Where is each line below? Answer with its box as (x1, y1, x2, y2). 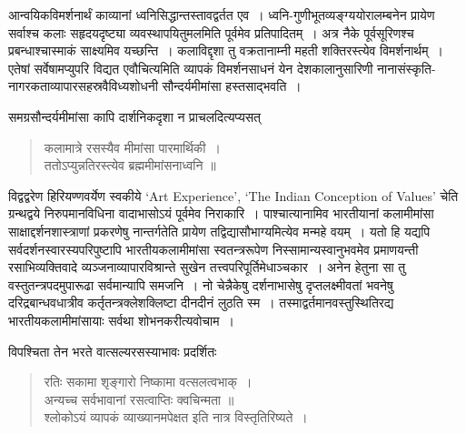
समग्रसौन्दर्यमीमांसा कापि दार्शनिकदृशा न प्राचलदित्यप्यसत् (8, 106, 261, 126)
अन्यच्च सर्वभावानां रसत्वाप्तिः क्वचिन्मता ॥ (44, 389, 234, 409)
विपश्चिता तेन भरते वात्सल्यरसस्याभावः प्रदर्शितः (8, 341, 217, 360)
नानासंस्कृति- (377, 58, 436, 77)
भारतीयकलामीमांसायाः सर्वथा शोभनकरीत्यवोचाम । (8, 310, 234, 329)
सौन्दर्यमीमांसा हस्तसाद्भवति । (162, 76, 302, 96)
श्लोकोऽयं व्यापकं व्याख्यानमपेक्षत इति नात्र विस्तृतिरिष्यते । (44, 408, 308, 427)
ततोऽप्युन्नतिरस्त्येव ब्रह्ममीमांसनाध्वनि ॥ (44, 156, 216, 175)
